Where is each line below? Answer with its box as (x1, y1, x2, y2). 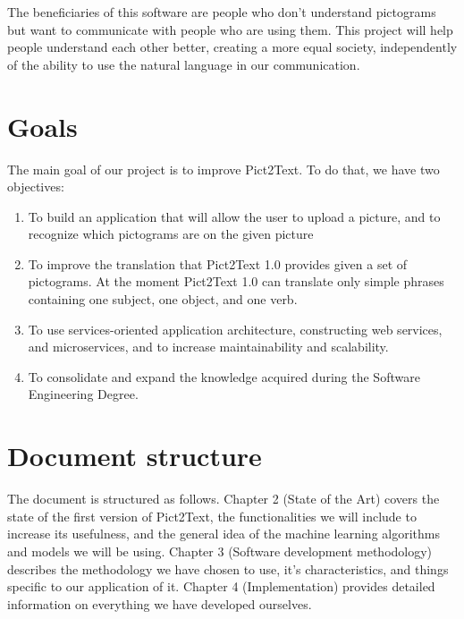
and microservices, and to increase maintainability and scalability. (28, 337, 389, 356)
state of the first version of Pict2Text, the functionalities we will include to (7, 506, 417, 525)
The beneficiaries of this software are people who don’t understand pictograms (7, 3, 436, 21)
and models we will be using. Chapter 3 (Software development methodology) (7, 541, 433, 560)
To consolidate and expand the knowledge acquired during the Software (28, 367, 420, 386)
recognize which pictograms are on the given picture (28, 225, 314, 243)
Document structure (7, 437, 262, 474)
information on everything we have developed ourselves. (7, 594, 312, 613)
